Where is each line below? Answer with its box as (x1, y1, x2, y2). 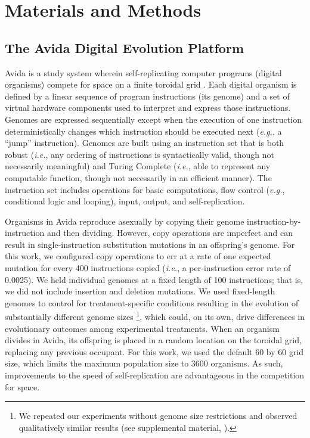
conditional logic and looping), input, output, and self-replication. (5, 195, 245, 207)
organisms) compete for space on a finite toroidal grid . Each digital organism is (5, 78, 297, 91)
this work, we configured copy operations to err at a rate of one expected (5, 250, 271, 262)
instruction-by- (247, 215, 301, 227)
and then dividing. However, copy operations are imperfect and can (46, 226, 293, 239)
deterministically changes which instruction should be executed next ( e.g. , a (5, 125, 282, 137)
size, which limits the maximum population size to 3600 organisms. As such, (5, 357, 283, 369)
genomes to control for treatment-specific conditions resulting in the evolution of (5, 296, 299, 309)
